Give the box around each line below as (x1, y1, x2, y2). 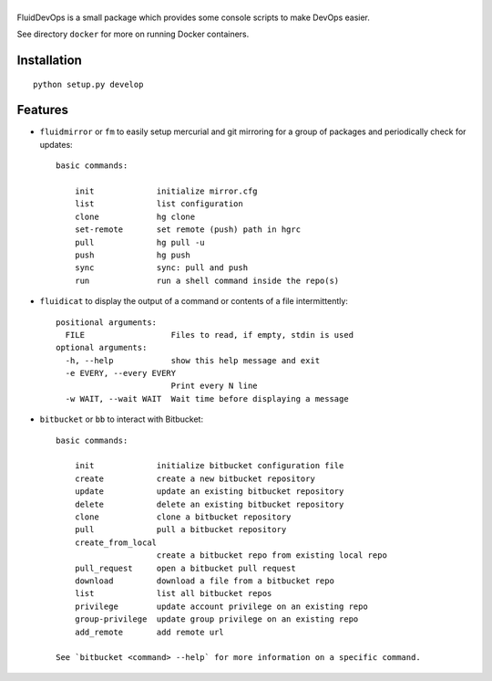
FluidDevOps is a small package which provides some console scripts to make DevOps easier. (16, 12, 371, 23)
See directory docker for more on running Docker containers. (16, 28, 250, 40)
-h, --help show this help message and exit (65, 355, 321, 365)
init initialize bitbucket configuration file (74, 461, 344, 471)
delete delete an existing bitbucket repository (74, 498, 344, 509)
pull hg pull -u (74, 237, 205, 247)
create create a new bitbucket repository (74, 473, 316, 484)
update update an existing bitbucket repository (74, 487, 344, 497)
